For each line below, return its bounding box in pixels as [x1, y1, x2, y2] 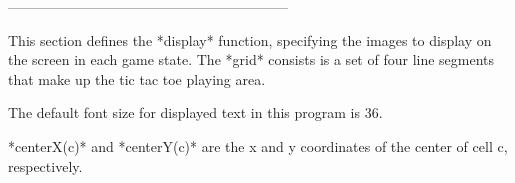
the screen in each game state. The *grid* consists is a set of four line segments [8, 49, 495, 70]
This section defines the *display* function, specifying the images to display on [8, 29, 492, 50]
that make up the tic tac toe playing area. [8, 68, 266, 89]
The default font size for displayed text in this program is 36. [8, 102, 383, 123]
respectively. [8, 155, 83, 176]
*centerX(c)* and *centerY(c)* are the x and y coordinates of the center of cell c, [8, 135, 508, 156]
